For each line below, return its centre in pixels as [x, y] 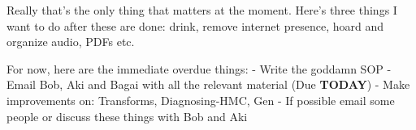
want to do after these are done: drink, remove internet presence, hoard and [195, 25]
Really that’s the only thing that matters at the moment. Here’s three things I [202, 10]
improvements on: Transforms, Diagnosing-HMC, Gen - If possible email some [201, 100]
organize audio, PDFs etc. [71, 42]
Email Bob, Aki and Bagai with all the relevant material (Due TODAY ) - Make [208, 84]
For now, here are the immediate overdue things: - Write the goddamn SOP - [199, 68]
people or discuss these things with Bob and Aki [127, 116]
